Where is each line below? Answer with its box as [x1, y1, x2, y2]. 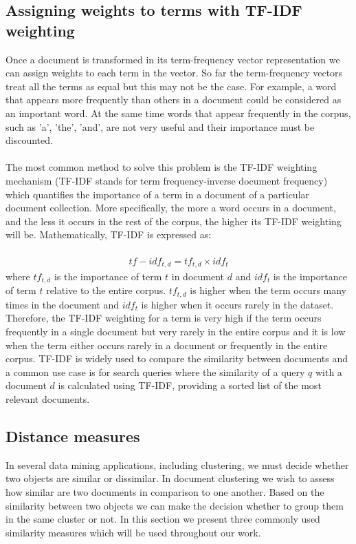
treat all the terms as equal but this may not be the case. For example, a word [5, 79, 337, 93]
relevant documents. [5, 392, 90, 406]
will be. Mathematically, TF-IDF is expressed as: [5, 227, 212, 242]
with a [315, 364, 342, 379]
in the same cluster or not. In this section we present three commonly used [5, 512, 320, 526]
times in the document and [5, 297, 119, 311]
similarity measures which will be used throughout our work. [5, 525, 261, 539]
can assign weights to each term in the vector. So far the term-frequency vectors [5, 65, 343, 80]
